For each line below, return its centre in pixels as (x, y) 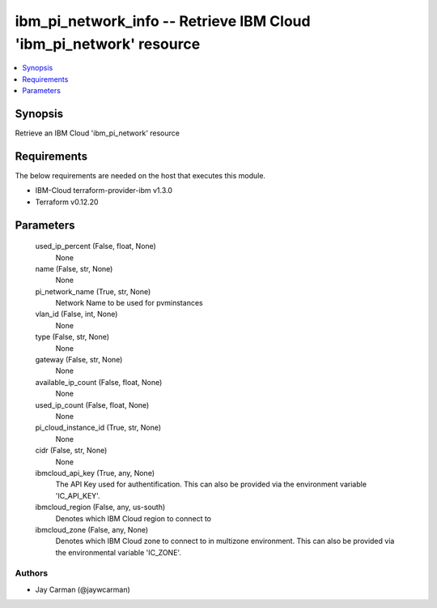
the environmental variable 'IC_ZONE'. (119, 552)
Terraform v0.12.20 (67, 202)
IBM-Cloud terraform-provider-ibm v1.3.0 (104, 191)
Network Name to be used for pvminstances (129, 303)
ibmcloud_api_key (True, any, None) (95, 473)
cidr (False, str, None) (71, 451)
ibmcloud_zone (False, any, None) (92, 529)
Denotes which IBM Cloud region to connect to (134, 518)
